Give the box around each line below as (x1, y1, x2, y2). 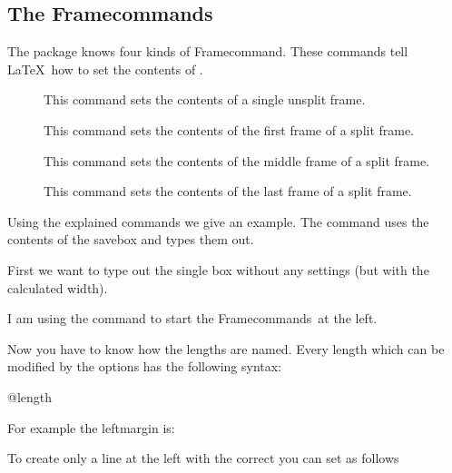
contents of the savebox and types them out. (7, 230, 254, 249)
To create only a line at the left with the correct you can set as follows (7, 448, 399, 468)
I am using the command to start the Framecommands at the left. (7, 309, 378, 328)
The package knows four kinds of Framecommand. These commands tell (7, 42, 408, 61)
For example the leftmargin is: (7, 418, 175, 437)
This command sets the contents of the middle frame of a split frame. (44, 151, 430, 170)
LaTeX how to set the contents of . (7, 59, 203, 78)
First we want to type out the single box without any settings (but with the (7, 260, 429, 279)
